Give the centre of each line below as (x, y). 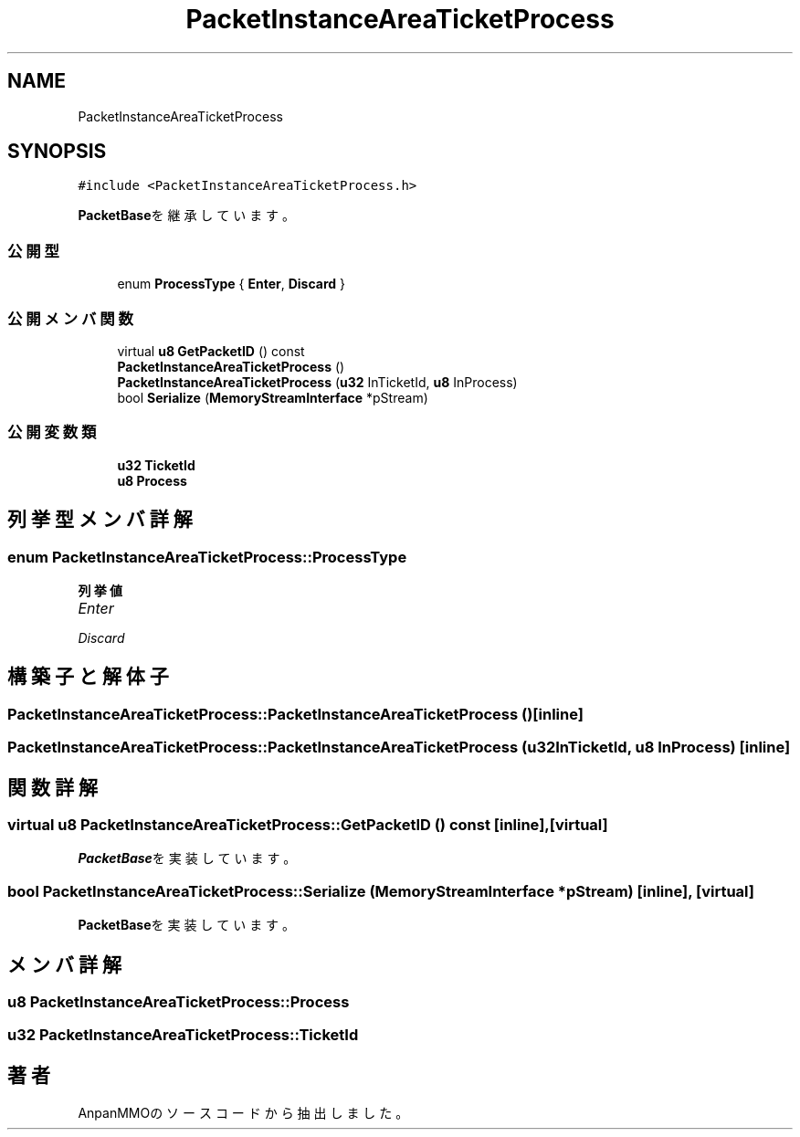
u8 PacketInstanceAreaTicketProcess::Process (179, 1001)
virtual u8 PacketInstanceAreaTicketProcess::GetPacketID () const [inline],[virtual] (308, 824)
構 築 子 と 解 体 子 (88, 677)
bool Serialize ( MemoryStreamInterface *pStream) (273, 397)
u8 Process (152, 480)
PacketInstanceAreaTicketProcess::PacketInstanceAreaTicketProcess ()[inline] (295, 714)
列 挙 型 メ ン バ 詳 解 (100, 520)
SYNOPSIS (57, 152)
